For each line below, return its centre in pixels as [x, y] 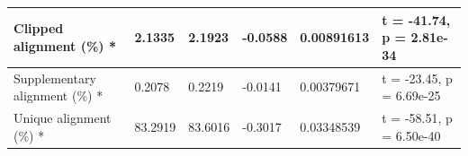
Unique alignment [63, 117]
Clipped [39, 28]
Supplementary [55, 78]
